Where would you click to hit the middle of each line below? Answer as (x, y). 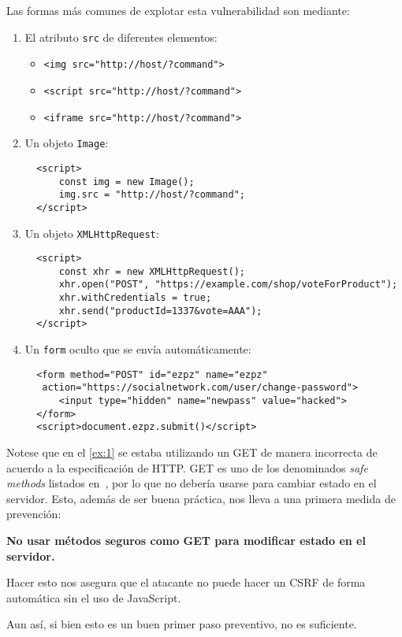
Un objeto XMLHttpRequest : (92, 233)
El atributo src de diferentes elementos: (121, 37)
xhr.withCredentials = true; (135, 298)
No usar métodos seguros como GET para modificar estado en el (186, 540)
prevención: (34, 514)
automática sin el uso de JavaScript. (94, 597)
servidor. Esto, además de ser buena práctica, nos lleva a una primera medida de (201, 498)
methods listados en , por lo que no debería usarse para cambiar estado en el (192, 483)
